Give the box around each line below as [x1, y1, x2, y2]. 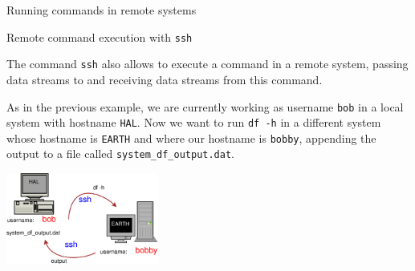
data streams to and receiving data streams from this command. [6, 71, 323, 87]
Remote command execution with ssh [6, 28, 193, 45]
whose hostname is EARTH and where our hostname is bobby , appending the [6, 129, 376, 146]
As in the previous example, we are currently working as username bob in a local [6, 98, 404, 115]
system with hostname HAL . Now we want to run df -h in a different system [6, 114, 381, 131]
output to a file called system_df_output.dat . [6, 145, 234, 162]
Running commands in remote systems [6, 2, 197, 18]
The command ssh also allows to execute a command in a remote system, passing [6, 55, 409, 72]
